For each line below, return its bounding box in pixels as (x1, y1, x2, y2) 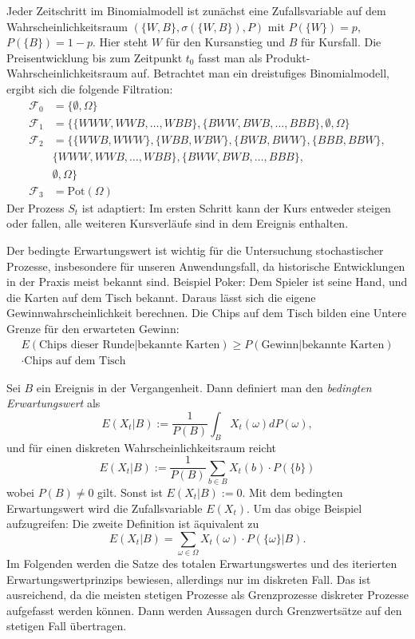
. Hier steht (92, 34, 148, 50)
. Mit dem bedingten (242, 483, 343, 500)
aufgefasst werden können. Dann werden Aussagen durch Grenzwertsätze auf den (6, 601, 402, 618)
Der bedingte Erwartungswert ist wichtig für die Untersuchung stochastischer (6, 241, 384, 258)
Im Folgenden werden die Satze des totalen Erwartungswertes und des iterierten (6, 555, 397, 572)
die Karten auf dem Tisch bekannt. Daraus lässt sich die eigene (6, 288, 316, 305)
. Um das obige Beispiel (246, 499, 362, 516)
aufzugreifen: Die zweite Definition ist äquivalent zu (6, 515, 259, 532)
